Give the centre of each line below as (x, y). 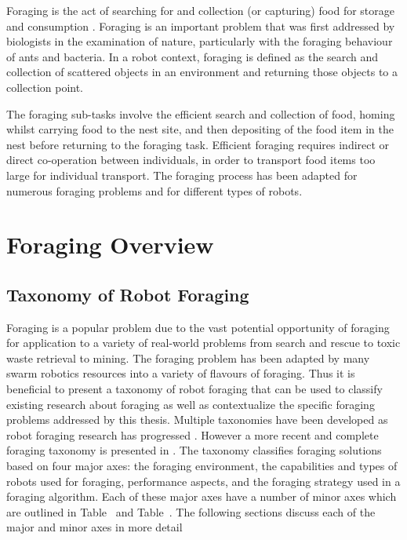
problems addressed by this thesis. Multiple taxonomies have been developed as (197, 420)
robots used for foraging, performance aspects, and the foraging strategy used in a (203, 481)
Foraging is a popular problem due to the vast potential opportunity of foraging (198, 327)
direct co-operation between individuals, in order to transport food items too (191, 160)
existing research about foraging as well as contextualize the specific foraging (191, 404)
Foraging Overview (110, 244)
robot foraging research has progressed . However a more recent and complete (193, 434)
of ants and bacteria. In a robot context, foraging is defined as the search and (193, 56)
